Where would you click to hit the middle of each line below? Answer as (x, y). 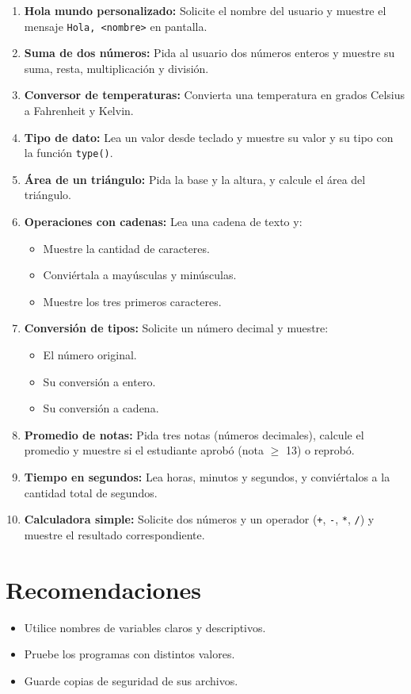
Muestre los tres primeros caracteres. (132, 301)
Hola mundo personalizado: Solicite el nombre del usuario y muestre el (205, 10)
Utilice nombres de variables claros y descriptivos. (145, 627)
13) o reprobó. (320, 450)
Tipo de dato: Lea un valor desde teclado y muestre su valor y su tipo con (209, 137)
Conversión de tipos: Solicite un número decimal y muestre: (176, 328)
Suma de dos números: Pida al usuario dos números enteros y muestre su (209, 53)
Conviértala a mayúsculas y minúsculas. (140, 275)
